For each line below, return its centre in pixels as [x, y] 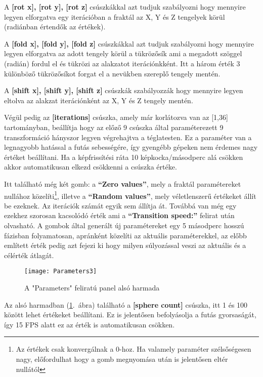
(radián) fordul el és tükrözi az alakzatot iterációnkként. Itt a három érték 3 [122, 63]
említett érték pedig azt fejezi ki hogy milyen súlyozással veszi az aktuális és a [125, 245]
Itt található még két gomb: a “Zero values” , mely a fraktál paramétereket [123, 183]
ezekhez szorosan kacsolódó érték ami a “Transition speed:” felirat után [119, 215]
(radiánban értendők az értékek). [55, 27]
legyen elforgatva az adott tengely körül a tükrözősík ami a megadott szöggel [123, 53]
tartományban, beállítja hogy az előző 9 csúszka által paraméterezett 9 [114, 127]
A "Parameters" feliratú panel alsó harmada [92, 287]
